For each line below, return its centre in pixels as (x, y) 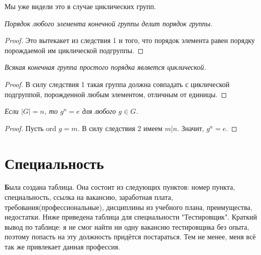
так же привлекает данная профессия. (62, 247)
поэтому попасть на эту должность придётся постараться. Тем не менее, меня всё (130, 237)
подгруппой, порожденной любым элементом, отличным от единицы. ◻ (116, 94)
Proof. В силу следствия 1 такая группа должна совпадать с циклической (117, 84)
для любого (99, 111)
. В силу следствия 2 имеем (120, 128)
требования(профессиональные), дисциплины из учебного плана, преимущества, (128, 207)
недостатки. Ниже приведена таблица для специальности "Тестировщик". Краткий (131, 217)
